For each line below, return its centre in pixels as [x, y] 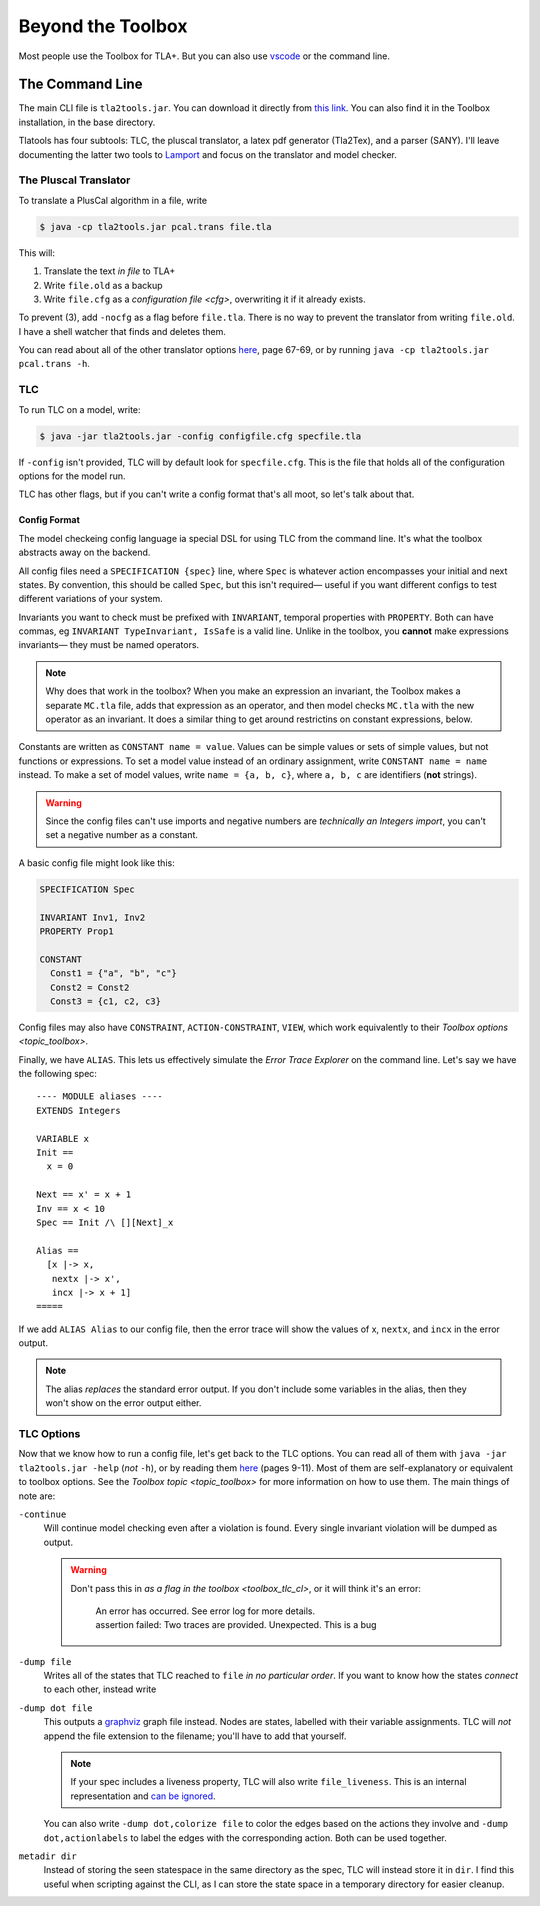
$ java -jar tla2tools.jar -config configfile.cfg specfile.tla [200, 436]
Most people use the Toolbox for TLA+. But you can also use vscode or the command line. [204, 56]
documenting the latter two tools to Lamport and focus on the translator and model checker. [207, 154]
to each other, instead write [100, 1689]
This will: [36, 252]
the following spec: [57, 1074]
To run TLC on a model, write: [79, 409]
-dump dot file [56, 1708]
